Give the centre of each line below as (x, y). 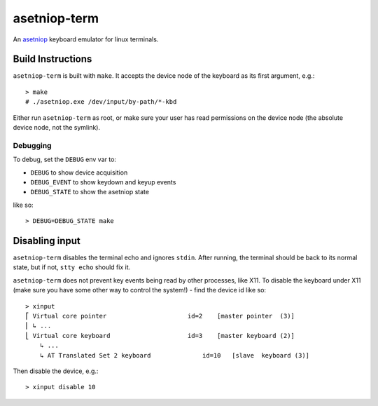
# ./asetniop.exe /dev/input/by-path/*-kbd (101, 102)
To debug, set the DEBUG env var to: (65, 160)
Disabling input (47, 241)
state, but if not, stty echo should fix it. (72, 267)
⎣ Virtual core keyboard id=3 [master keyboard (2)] (160, 336)
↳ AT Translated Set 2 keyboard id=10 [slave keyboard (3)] (175, 355)
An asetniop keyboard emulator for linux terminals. (86, 39)
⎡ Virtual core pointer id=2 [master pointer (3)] (160, 316)
